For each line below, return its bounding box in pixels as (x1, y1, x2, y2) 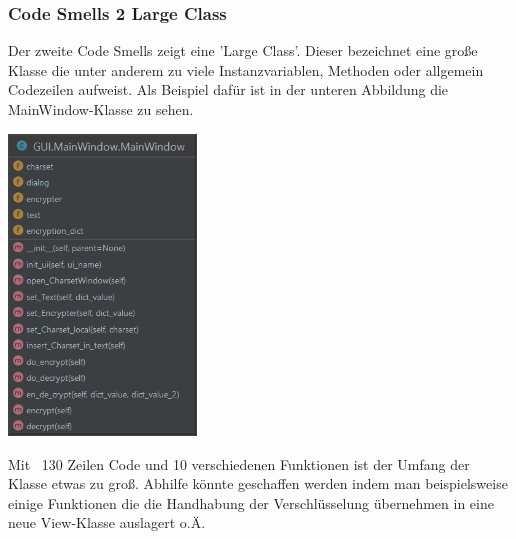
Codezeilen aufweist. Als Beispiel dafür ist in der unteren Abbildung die (8, 79, 449, 100)
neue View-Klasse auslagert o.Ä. (8, 512, 206, 533)
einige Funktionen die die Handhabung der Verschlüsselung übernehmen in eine (8, 492, 494, 513)
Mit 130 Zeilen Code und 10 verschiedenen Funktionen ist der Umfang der (8, 453, 470, 474)
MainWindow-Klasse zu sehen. (8, 99, 194, 119)
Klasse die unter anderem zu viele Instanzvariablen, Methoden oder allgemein (8, 59, 484, 80)
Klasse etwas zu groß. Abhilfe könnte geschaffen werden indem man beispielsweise (8, 473, 508, 494)
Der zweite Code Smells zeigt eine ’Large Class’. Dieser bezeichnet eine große (8, 40, 478, 61)
